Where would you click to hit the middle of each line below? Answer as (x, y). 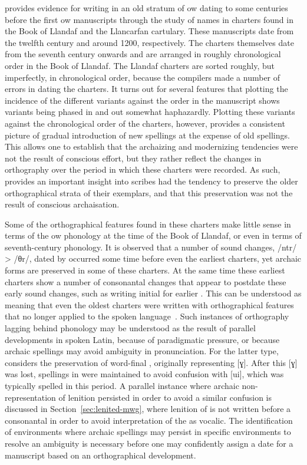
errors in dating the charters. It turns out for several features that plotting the (146, 89)
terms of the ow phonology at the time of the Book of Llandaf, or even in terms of (153, 235)
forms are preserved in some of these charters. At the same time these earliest (145, 270)
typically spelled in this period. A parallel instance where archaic (122, 385)
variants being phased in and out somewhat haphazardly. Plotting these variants (150, 112)
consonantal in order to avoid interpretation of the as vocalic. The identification (149, 420)
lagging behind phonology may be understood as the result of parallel (130, 328)
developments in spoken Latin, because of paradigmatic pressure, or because (142, 339)
